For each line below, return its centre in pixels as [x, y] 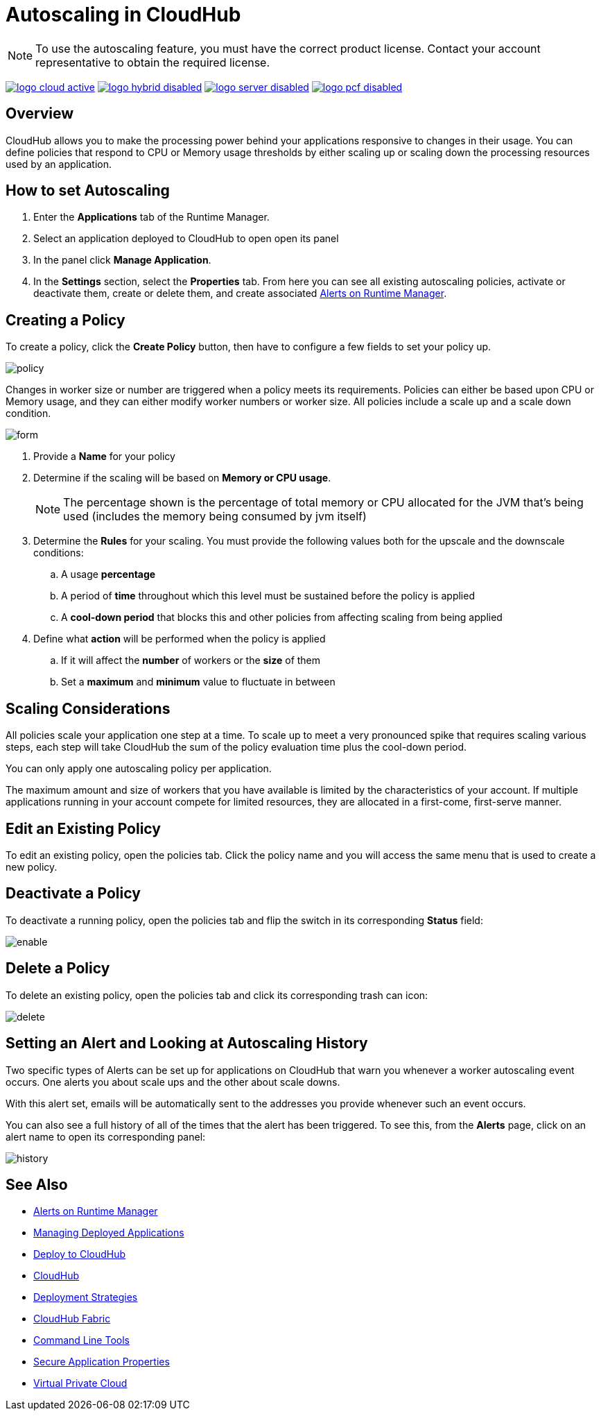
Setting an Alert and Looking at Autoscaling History [187, 1043]
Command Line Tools [81, 1340]
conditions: [59, 553]
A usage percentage [108, 574]
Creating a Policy [66, 320]
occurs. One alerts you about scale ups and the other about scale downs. [173, 1082]
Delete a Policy [58, 969]
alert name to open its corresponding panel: [106, 1136]
